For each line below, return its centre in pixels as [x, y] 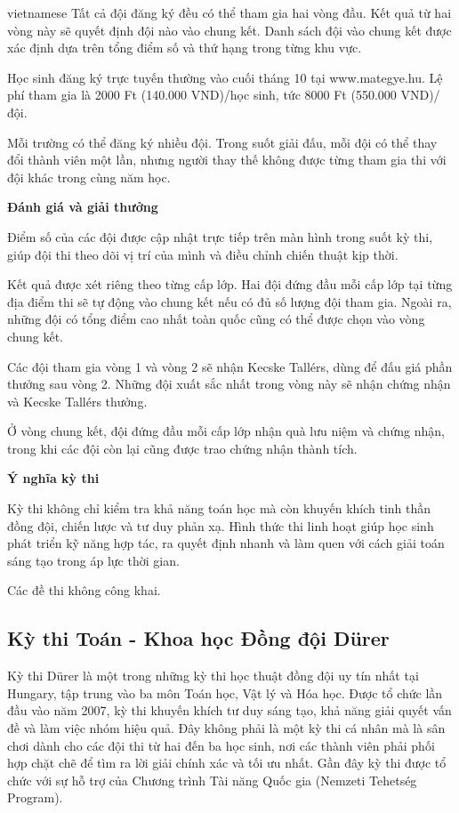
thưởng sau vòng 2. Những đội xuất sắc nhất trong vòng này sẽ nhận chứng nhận [229, 384]
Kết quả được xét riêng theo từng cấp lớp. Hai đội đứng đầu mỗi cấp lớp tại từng [230, 284]
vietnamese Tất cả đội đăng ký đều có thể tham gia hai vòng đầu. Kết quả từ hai [229, 12]
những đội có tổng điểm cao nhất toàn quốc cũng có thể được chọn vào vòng [216, 319]
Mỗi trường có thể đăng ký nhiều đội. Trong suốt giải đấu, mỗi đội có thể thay [222, 142]
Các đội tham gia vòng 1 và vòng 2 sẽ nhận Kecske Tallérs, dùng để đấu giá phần [230, 366]
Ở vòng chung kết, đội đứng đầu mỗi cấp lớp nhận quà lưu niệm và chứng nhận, [226, 431]
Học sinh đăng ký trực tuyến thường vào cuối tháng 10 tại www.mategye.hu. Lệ [225, 77]
